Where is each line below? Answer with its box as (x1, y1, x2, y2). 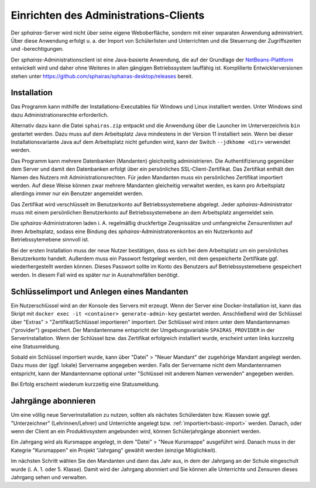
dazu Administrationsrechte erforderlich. (11, 111, 109, 118)
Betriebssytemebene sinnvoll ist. (11, 236, 90, 243)
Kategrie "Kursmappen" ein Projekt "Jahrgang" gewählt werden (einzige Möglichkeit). (11, 447, 217, 454)
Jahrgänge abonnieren (11, 396, 96, 406)
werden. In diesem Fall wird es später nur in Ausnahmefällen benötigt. (11, 271, 180, 278)
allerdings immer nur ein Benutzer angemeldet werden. (11, 190, 143, 197)
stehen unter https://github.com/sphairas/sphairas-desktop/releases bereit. (11, 72, 193, 79)
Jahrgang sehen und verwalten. (11, 473, 88, 480)
